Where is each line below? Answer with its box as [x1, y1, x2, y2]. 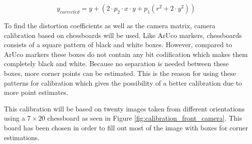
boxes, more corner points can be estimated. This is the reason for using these [4, 68, 236, 78]
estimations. [4, 132, 40, 142]
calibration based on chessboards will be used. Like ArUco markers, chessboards [4, 30, 242, 40]
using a [4, 113, 25, 123]
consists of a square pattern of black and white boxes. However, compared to [4, 39, 232, 50]
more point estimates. [4, 87, 68, 97]
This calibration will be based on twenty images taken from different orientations [4, 103, 245, 113]
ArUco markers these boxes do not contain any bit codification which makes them [4, 49, 248, 59]
